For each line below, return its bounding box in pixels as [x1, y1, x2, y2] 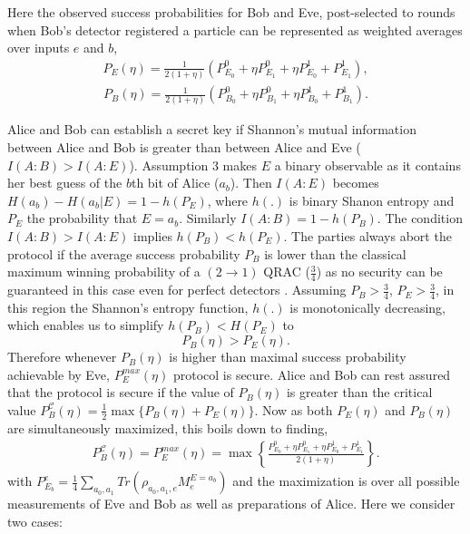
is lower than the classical [264, 244, 406, 263]
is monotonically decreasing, [289, 297, 446, 316]
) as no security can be [316, 262, 443, 281]
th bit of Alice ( [131, 173, 220, 192]
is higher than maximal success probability [169, 347, 406, 366]
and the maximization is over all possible [232, 471, 460, 490]
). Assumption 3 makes [129, 155, 257, 174]
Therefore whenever [7, 347, 117, 366]
